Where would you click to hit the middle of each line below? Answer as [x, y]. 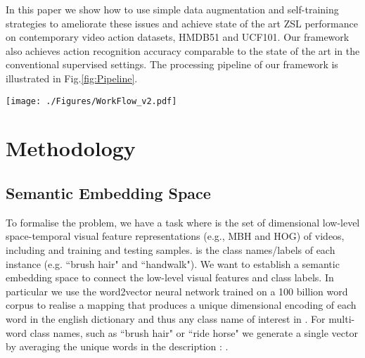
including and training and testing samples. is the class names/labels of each [171, 249]
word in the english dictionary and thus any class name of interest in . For [166, 318]
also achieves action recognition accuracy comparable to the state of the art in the [183, 50]
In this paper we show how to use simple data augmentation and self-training [172, 9]
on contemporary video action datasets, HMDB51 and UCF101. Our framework [178, 37]
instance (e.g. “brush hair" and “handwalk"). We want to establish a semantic [173, 263]
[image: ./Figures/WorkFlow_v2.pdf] [91, 101]
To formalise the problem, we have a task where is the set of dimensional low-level [183, 222]
